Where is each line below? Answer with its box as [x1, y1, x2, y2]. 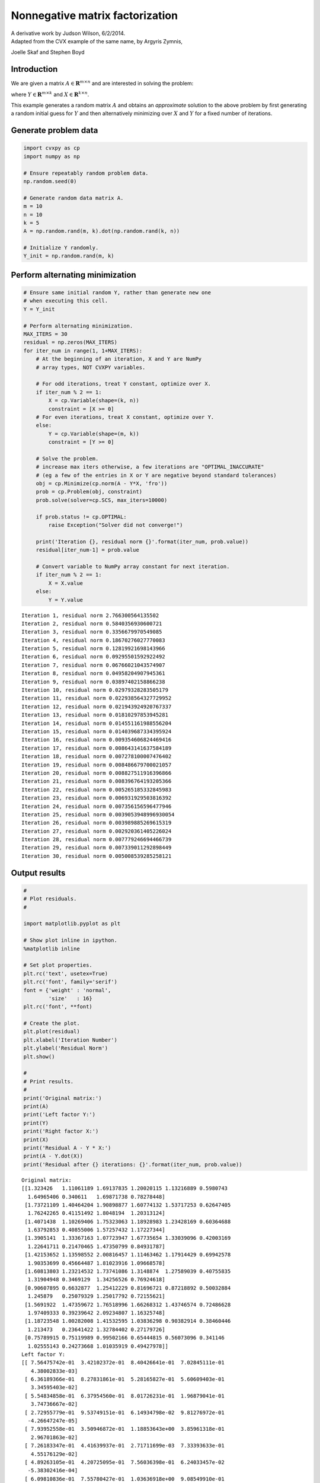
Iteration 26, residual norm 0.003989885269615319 [21, 819, 172, 826]
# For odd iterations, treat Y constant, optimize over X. [36, 380, 212, 387]
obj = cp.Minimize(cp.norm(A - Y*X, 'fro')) [36, 480, 168, 487]
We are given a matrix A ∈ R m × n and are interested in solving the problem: [11, 79, 194, 87]
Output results [11, 868, 66, 878]
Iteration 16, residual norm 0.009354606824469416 [21, 736, 172, 743]
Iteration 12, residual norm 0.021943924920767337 [21, 703, 172, 710]
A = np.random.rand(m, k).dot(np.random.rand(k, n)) [23, 228, 180, 234]
